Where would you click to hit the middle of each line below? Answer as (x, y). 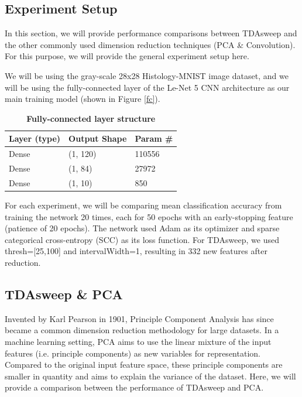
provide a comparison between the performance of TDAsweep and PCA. (134, 387)
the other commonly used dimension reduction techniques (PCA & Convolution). (150, 44)
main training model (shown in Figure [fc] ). (83, 99)
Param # (154, 138)
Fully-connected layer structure (91, 118)
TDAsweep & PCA (64, 294)
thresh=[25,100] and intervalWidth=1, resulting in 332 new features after (136, 251)
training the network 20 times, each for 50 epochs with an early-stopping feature (149, 216)
